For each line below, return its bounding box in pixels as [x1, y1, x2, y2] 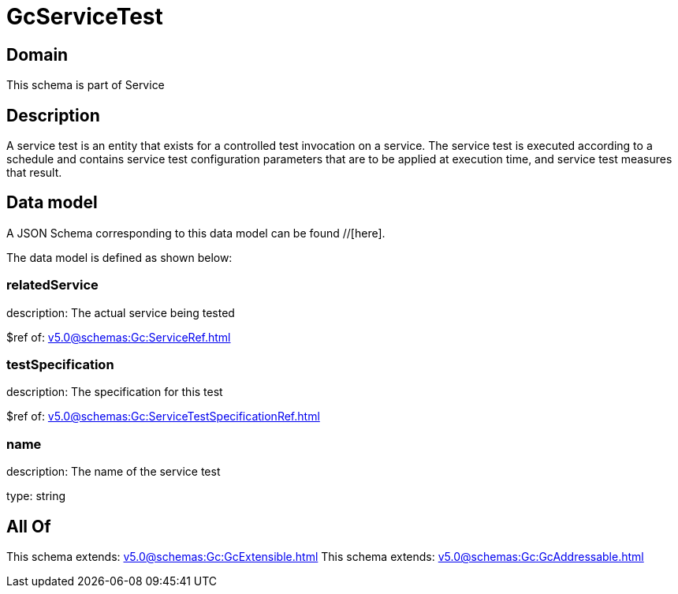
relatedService [6, 277, 99, 293]
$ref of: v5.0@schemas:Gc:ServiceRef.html [6, 330, 231, 344]
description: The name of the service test [6, 465, 221, 479]
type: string [6, 489, 66, 503]
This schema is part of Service [6, 78, 165, 92]
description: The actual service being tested [6, 305, 235, 319]
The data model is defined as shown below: [6, 250, 233, 264]
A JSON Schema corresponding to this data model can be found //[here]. [6, 226, 386, 240]
